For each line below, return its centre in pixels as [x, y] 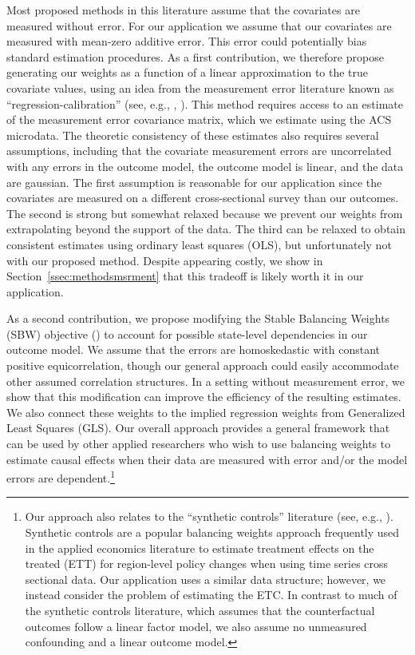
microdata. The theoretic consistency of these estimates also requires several [193, 135]
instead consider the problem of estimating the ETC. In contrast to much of [211, 595]
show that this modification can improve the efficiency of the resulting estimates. [204, 397]
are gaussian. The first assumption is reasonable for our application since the [194, 182]
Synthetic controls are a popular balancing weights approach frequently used [212, 532]
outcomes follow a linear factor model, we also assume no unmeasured [196, 626]
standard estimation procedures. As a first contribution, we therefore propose [195, 56]
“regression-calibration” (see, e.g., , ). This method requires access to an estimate [205, 103]
